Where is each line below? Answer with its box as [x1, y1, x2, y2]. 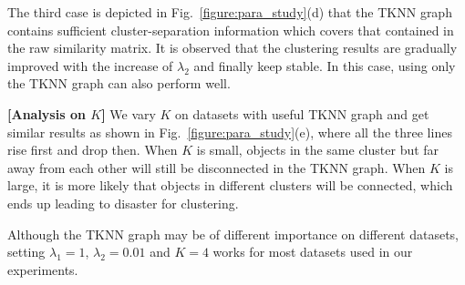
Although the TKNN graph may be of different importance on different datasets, [7, 224, 459, 243]
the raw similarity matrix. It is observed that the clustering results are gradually [7, 38, 458, 57]
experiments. [7, 260, 78, 279]
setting [7, 242, 46, 261]
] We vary [101, 104, 156, 123]
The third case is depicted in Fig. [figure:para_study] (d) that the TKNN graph [7, 3, 452, 21]
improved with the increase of [7, 56, 173, 75]
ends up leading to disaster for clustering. [7, 193, 239, 212]
